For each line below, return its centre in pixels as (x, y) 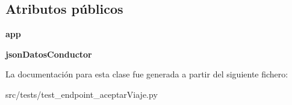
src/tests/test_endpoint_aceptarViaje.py (82, 94)
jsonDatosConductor (49, 54)
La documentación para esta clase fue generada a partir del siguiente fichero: (147, 74)
